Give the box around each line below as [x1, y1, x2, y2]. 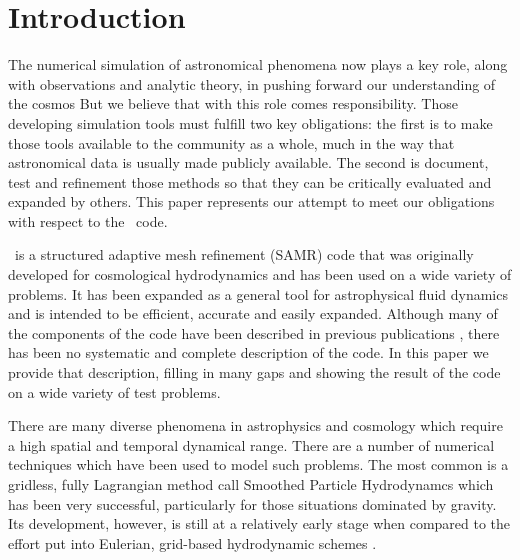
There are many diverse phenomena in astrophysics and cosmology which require [8, 415, 503, 436]
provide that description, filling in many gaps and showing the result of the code [8, 362, 501, 383]
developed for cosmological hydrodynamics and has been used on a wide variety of [8, 264, 512, 285]
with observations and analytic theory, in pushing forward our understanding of [8, 73, 496, 94]
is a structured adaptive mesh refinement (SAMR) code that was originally [14, 244, 474, 265]
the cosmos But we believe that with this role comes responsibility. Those [8, 93, 458, 114]
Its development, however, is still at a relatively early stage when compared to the [8, 513, 511, 534]
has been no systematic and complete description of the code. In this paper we [8, 342, 489, 363]
